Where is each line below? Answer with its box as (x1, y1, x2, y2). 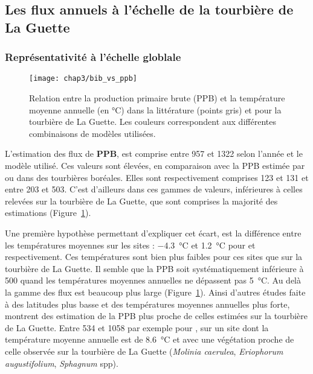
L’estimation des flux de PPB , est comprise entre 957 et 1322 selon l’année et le (5, 147, 303, 160)
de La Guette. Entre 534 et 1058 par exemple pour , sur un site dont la (5, 321, 269, 334)
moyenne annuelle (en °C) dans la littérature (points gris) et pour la (29, 103, 282, 116)
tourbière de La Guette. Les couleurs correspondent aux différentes (29, 115, 276, 128)
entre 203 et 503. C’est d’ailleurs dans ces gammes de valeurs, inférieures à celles (5, 183, 303, 195)
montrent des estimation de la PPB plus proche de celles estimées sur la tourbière (5, 309, 308, 322)
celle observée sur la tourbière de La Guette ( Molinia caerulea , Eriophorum (5, 344, 283, 357)
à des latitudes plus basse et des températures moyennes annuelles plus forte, (5, 297, 290, 310)
